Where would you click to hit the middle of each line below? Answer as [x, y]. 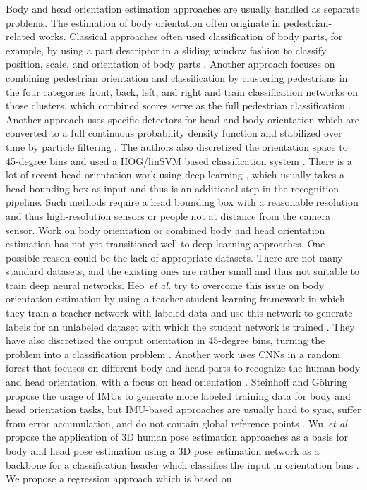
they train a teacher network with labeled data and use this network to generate [179, 313]
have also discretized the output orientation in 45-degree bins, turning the [166, 340]
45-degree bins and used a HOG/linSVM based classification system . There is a [179, 160]
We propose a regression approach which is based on [119, 478]
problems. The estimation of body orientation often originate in [143, 22]
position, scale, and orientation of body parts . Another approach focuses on [170, 64]
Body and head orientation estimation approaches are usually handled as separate [183, 8]
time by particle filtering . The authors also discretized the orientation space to [177, 146]
